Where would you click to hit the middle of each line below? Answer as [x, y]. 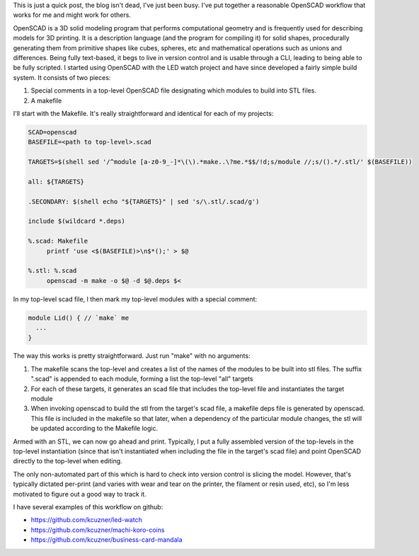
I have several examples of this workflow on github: [88, 506]
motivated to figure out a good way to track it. [80, 494]
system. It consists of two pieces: [62, 77]
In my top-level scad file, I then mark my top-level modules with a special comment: [135, 299]
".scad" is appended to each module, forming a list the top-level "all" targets [142, 379]
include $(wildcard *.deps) [76, 221]
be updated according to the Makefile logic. [94, 429]
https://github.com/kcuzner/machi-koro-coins [98, 530]
